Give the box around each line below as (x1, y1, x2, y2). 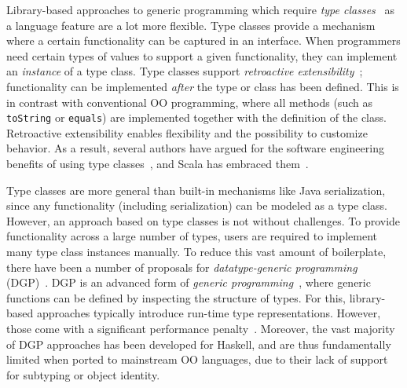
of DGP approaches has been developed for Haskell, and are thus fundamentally (6, 335, 391, 352)
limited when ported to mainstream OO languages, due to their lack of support (6, 351, 388, 368)
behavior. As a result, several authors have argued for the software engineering (6, 140, 384, 156)
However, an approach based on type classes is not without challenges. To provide (6, 212, 401, 229)
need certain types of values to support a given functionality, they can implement (6, 47, 398, 64)
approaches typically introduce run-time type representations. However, (36, 305, 381, 321)
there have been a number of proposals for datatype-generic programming (6, 258, 357, 275)
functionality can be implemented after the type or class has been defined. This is (6, 78, 399, 94)
